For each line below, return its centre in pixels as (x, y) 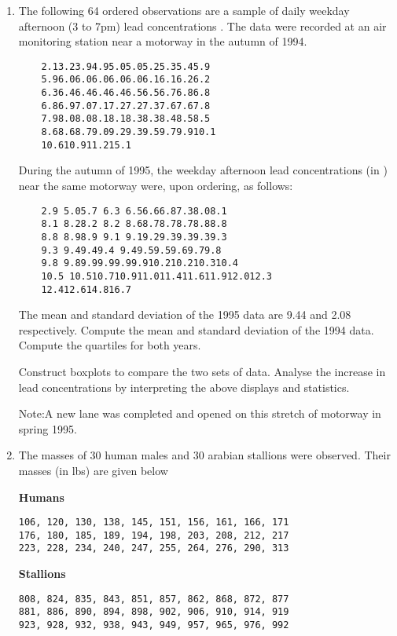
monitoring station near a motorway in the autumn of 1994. (163, 41)
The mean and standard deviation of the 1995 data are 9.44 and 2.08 (185, 314)
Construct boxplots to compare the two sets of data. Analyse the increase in (202, 371)
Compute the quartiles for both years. (110, 345)
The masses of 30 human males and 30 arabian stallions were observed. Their (204, 455)
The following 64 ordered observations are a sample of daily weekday (184, 10)
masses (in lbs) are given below (93, 470)
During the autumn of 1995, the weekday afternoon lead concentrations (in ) (203, 170)
